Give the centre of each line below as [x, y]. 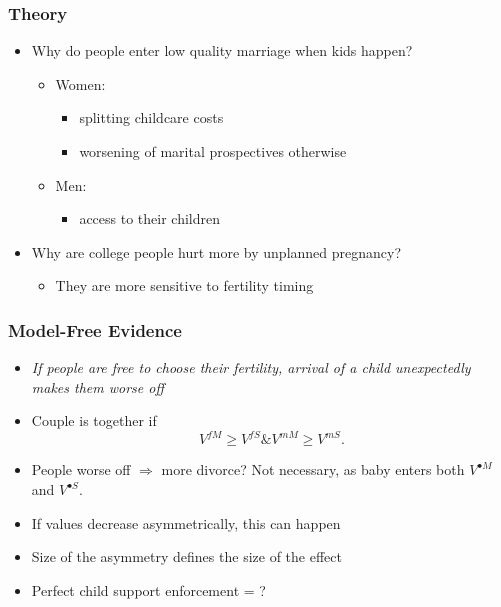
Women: [80, 83]
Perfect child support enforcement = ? [148, 589]
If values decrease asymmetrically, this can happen [186, 522]
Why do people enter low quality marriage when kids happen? [222, 50]
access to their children [149, 218]
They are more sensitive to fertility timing [184, 285]
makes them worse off [97, 386]
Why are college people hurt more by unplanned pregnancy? [216, 251]
